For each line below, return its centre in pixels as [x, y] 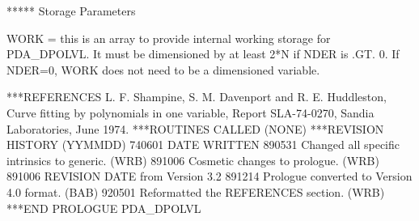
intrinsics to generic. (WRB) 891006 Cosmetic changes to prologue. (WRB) [193, 160]
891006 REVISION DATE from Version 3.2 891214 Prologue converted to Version [209, 176]
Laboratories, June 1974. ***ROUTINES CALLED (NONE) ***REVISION [195, 128]
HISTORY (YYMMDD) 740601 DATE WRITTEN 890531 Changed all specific [203, 144]
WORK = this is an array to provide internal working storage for [169, 38]
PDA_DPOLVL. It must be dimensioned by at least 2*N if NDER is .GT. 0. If [203, 54]
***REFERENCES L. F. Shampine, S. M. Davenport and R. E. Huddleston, [197, 97]
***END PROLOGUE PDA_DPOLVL [104, 208]
